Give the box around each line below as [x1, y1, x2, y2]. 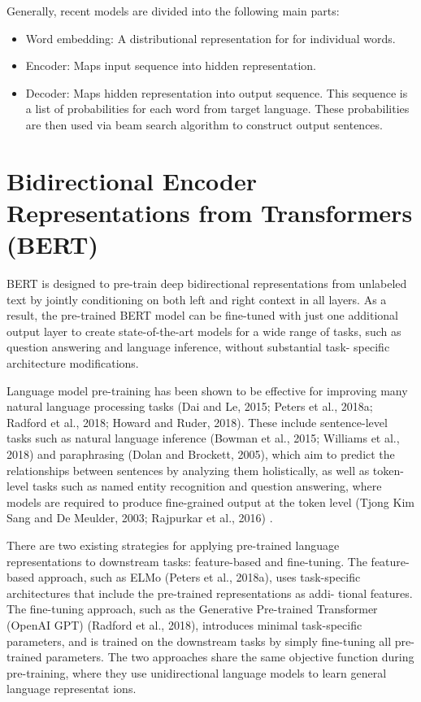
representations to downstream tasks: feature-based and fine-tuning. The [7, 552, 367, 569]
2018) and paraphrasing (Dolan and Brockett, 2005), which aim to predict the [7, 446, 395, 462]
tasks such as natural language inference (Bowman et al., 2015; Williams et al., [7, 429, 400, 447]
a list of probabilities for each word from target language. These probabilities [25, 100, 410, 117]
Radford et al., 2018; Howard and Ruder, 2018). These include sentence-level [7, 413, 388, 430]
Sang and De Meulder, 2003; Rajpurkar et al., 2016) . [7, 509, 273, 526]
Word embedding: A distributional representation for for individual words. [25, 29, 396, 46]
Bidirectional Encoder [7, 164, 258, 197]
